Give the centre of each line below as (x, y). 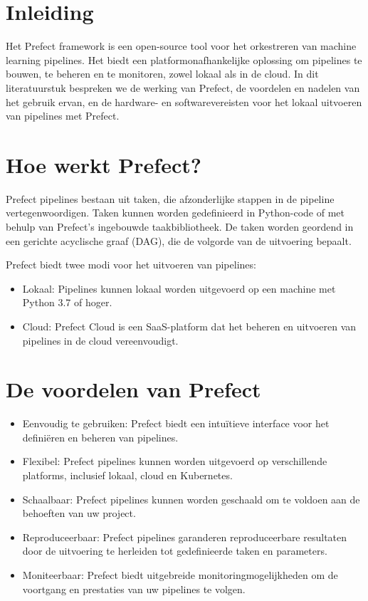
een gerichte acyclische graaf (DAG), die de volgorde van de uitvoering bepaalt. (179, 240)
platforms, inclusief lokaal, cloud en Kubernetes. (127, 475)
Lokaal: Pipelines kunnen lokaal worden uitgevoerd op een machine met (179, 288)
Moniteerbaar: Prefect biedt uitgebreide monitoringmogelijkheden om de (180, 575)
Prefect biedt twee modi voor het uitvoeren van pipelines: (131, 265)
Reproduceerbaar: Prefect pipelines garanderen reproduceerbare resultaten (185, 537)
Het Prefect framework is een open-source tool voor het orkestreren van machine (181, 46)
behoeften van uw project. (79, 513)
